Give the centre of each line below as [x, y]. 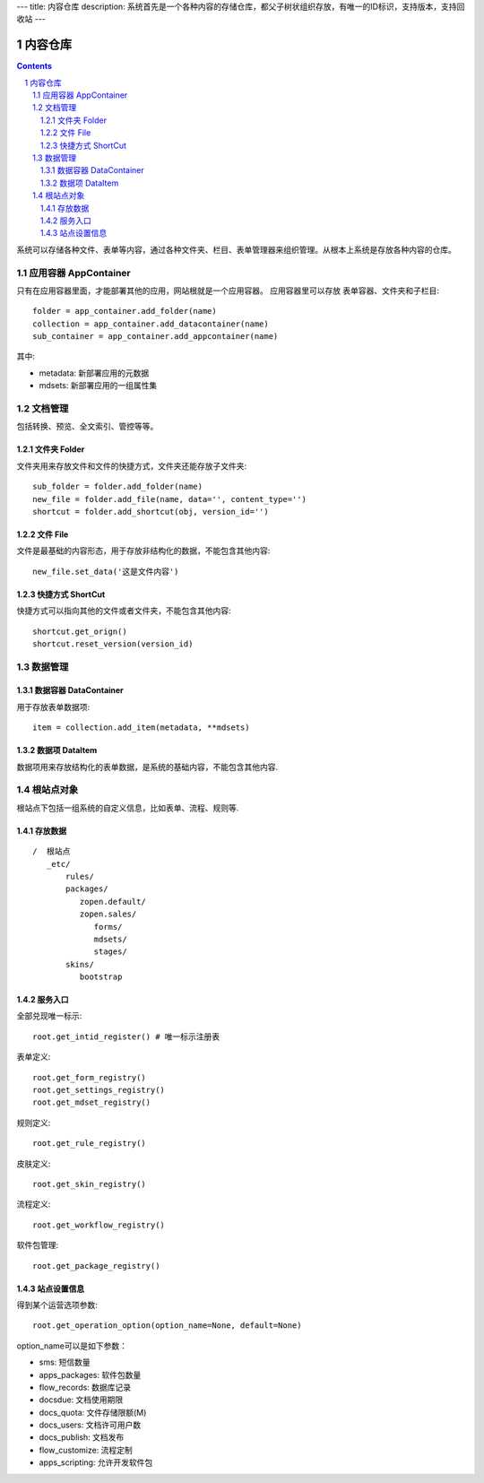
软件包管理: [38, 1245]
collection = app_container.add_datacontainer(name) [151, 324]
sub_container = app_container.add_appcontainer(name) [156, 337]
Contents [35, 66]
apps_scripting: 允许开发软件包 [96, 1462]
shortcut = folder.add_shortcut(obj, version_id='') [151, 512]
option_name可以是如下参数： [72, 1346]
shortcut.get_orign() [80, 631]
